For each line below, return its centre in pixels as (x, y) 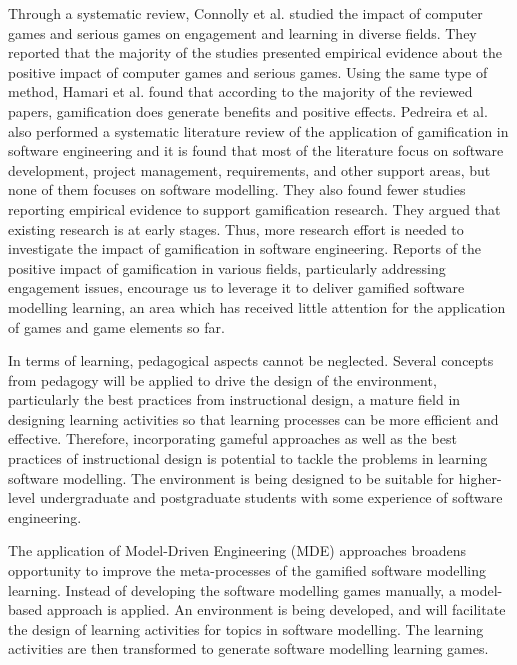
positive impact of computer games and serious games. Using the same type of (248, 71)
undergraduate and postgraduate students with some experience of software (271, 497)
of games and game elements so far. (116, 326)
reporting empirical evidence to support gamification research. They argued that (254, 208)
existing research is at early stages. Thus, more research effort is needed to (236, 228)
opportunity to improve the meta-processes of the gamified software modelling (247, 570)
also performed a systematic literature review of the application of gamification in (258, 130)
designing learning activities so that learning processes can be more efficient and (253, 418)
